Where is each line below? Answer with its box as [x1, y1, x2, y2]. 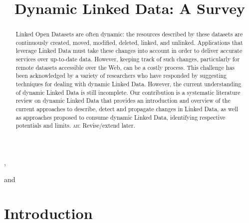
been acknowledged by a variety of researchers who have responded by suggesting [15, 71, 227, 80]
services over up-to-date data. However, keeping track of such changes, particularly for [15, 55, 240, 63]
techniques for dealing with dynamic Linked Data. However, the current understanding [15, 80, 242, 88]
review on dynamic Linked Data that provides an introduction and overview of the [15, 96, 231, 105]
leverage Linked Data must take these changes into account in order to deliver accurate [15, 46, 243, 55]
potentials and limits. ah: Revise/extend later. [15, 121, 135, 130]
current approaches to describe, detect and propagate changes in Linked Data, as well [15, 105, 239, 113]
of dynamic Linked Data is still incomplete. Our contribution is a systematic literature [15, 88, 241, 96]
